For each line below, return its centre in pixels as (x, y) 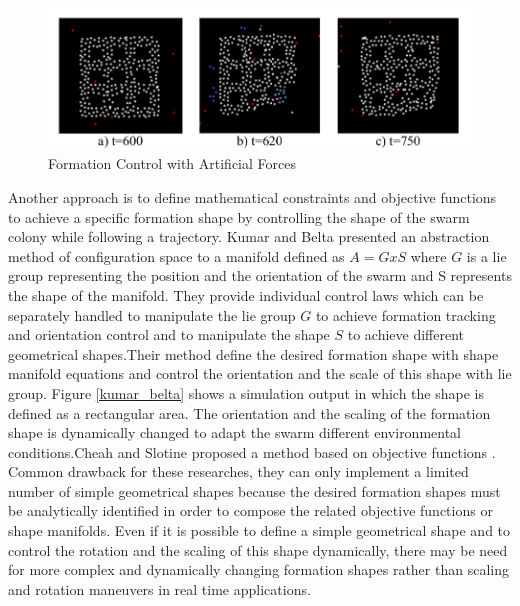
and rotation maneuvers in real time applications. (159, 588)
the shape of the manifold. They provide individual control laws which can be (246, 294)
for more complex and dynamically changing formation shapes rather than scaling (258, 569)
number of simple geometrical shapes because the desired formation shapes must (254, 490)
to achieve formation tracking (405, 314)
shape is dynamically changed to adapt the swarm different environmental (235, 432)
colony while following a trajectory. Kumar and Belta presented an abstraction (249, 236)
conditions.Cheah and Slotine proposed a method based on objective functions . (252, 451)
